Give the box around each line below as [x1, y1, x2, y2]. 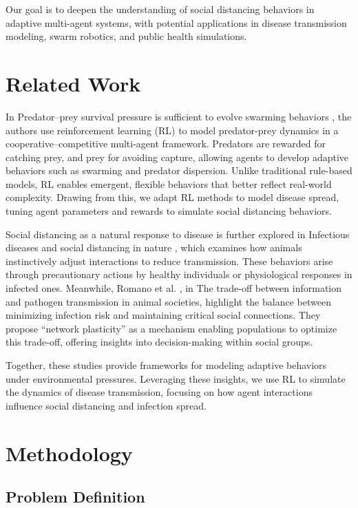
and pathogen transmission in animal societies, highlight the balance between [6, 294, 331, 308]
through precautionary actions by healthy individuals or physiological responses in [6, 267, 352, 282]
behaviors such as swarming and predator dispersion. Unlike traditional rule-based [6, 163, 352, 178]
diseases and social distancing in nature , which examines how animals [6, 240, 302, 255]
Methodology [6, 438, 133, 467]
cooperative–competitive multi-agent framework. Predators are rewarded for [6, 136, 326, 151]
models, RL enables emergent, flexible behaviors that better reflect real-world [6, 176, 332, 191]
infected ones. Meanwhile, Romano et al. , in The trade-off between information [6, 281, 342, 295]
